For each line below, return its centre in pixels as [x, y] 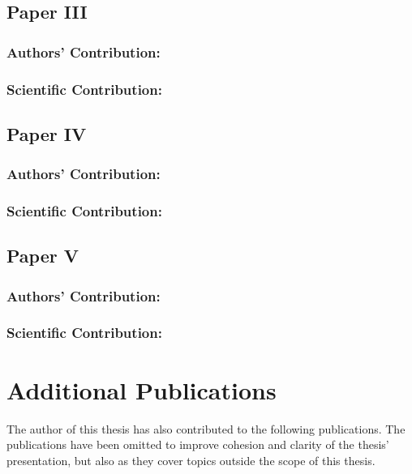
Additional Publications [142, 389]
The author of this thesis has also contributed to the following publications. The [206, 428]
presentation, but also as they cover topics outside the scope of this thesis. [191, 460]
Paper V [43, 256]
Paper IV [47, 133]
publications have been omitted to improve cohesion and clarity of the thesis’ [198, 444]
